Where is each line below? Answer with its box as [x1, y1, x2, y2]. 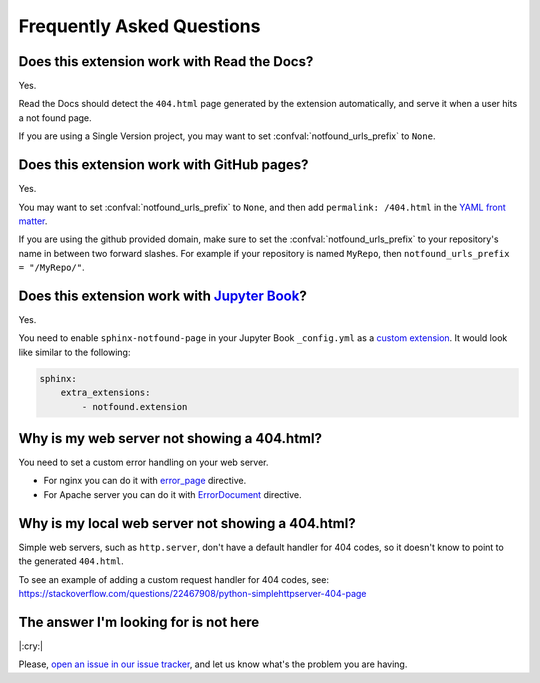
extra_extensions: [60, 387, 151, 399]
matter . [18, 215, 48, 227]
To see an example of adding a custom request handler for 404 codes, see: [18, 573, 330, 585]
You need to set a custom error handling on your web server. [18, 456, 269, 469]
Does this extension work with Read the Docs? [18, 53, 314, 70]
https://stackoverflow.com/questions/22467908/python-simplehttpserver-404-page [18, 587, 367, 599]
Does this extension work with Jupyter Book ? [18, 287, 307, 304]
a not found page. [18, 111, 92, 124]
